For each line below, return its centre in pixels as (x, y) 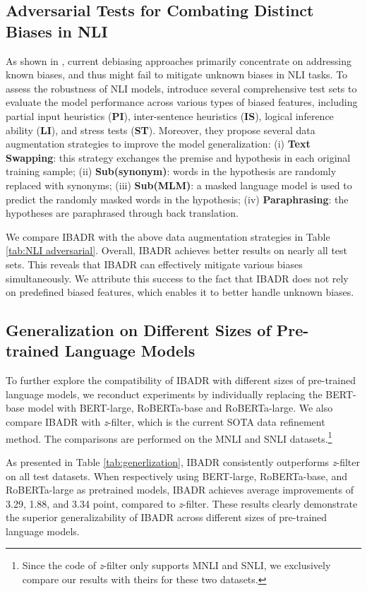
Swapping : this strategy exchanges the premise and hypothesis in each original (178, 157)
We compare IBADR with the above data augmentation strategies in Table (168, 236)
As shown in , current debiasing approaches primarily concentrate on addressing (179, 60)
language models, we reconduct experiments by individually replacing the (164, 394)
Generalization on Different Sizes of (138, 330)
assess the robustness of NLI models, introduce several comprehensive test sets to (181, 88)
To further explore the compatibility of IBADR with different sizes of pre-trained (181, 380)
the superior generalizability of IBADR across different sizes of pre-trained (167, 517)
